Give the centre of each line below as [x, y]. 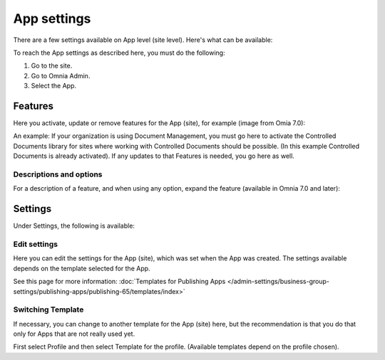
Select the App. [54, 86]
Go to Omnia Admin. [61, 75]
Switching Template [48, 309]
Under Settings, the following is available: [74, 226]
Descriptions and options [58, 174]
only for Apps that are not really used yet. [74, 334]
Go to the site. [52, 66]
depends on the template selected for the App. [82, 268]
